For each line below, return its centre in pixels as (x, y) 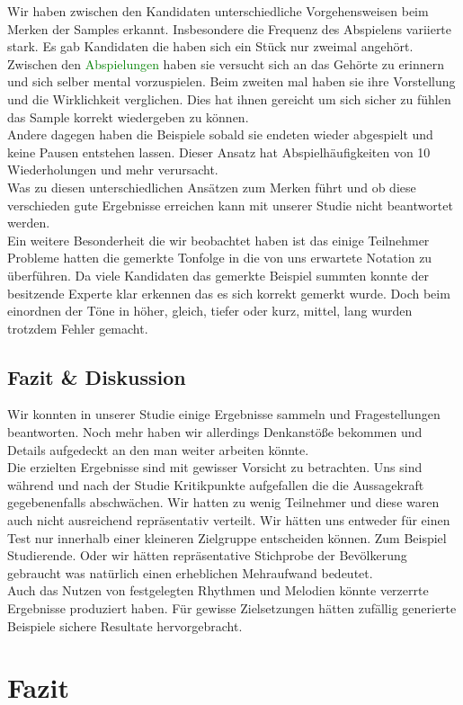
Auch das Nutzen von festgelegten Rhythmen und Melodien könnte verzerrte (218, 590)
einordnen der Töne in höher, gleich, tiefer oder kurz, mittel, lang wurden (210, 311)
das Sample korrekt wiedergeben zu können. (128, 116)
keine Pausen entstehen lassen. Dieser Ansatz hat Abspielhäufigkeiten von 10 (219, 152)
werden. (29, 223)
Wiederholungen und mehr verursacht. (113, 170)
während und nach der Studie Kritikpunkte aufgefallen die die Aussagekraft (216, 484)
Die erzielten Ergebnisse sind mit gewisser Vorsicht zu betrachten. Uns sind (215, 467)
